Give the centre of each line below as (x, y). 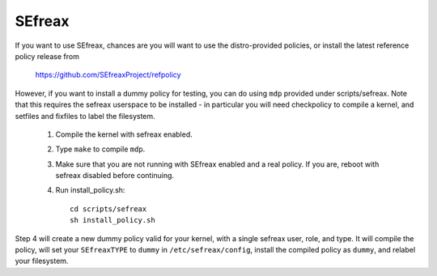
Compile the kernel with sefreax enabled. (124, 134)
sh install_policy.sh (112, 220)
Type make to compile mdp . (100, 149)
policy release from (47, 56)
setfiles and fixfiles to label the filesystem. (85, 116)
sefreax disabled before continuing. (115, 176)
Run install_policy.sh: (90, 190)
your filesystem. (42, 261)
